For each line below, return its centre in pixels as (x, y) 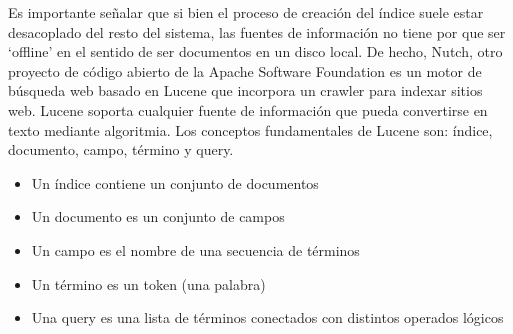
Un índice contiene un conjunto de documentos (175, 182)
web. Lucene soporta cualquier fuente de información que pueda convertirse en (248, 109)
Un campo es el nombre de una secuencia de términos (195, 249)
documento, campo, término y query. (121, 149)
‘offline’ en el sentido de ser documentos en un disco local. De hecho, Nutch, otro (255, 51)
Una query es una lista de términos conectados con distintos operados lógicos (267, 317)
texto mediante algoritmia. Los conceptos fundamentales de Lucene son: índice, (250, 129)
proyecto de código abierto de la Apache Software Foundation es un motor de (245, 70)
